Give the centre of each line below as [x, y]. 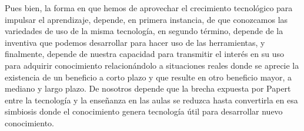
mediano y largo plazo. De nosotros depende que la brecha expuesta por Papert [148, 88]
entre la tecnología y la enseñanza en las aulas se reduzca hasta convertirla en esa [151, 100]
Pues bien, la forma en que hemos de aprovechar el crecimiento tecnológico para [149, 8]
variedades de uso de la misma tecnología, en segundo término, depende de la [144, 31]
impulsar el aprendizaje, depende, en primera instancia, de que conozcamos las [146, 19]
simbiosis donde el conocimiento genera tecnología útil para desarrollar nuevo [144, 111]
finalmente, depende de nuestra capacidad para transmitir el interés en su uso [145, 54]
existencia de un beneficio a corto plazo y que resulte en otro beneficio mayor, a [148, 77]
